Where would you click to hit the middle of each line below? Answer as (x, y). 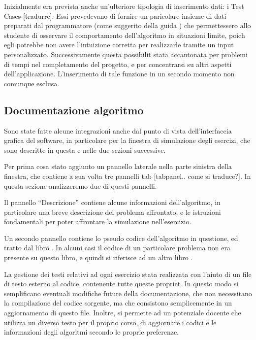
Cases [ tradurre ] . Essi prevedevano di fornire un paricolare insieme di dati (115, 16)
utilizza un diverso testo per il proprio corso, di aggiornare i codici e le (110, 322)
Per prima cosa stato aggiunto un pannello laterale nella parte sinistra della (118, 166)
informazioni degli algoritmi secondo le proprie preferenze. (91, 332)
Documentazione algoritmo (74, 110)
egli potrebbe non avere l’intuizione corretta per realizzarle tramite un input (119, 45)
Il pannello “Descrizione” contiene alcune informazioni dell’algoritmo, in (112, 202)
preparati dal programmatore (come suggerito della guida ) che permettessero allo (128, 25)
